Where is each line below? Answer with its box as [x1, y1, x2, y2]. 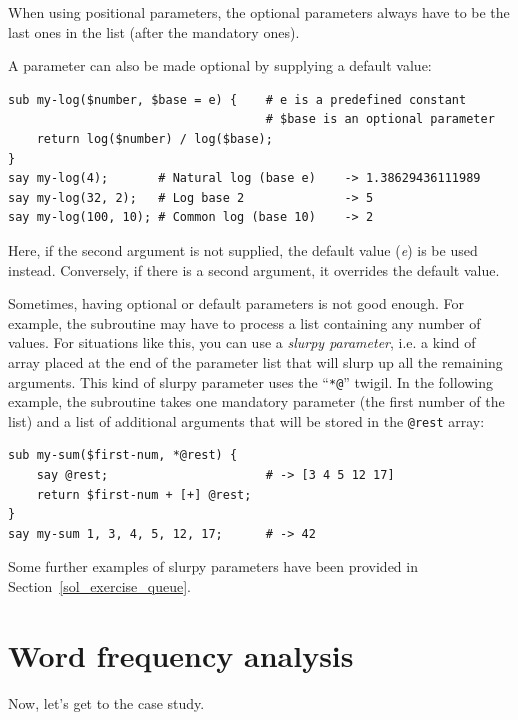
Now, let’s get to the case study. [8, 692, 205, 713]
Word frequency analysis [8, 634, 354, 675]
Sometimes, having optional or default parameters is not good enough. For [8, 293, 465, 314]
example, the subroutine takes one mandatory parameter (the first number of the [8, 391, 505, 412]
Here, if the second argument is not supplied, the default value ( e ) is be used [8, 239, 478, 260]
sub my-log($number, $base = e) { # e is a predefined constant [8, 92, 467, 107]
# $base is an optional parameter [265, 112, 495, 127]
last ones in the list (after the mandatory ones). [8, 21, 300, 42]
